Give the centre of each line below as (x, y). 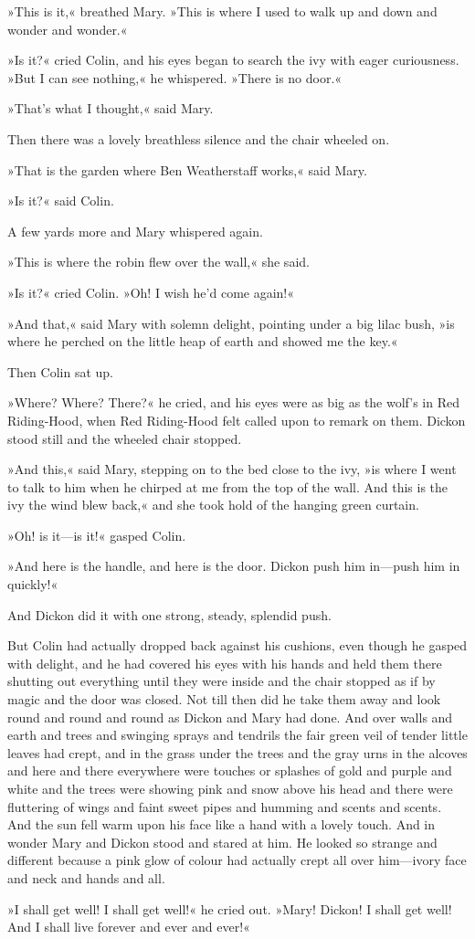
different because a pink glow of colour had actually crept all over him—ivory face (237, 860)
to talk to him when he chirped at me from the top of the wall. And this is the (228, 486)
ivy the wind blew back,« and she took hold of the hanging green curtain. (213, 505)
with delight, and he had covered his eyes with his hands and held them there (225, 663)
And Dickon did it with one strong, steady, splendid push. (169, 614)
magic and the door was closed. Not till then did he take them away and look (224, 699)
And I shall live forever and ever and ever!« (129, 927)
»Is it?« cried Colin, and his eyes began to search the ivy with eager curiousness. (233, 60)
